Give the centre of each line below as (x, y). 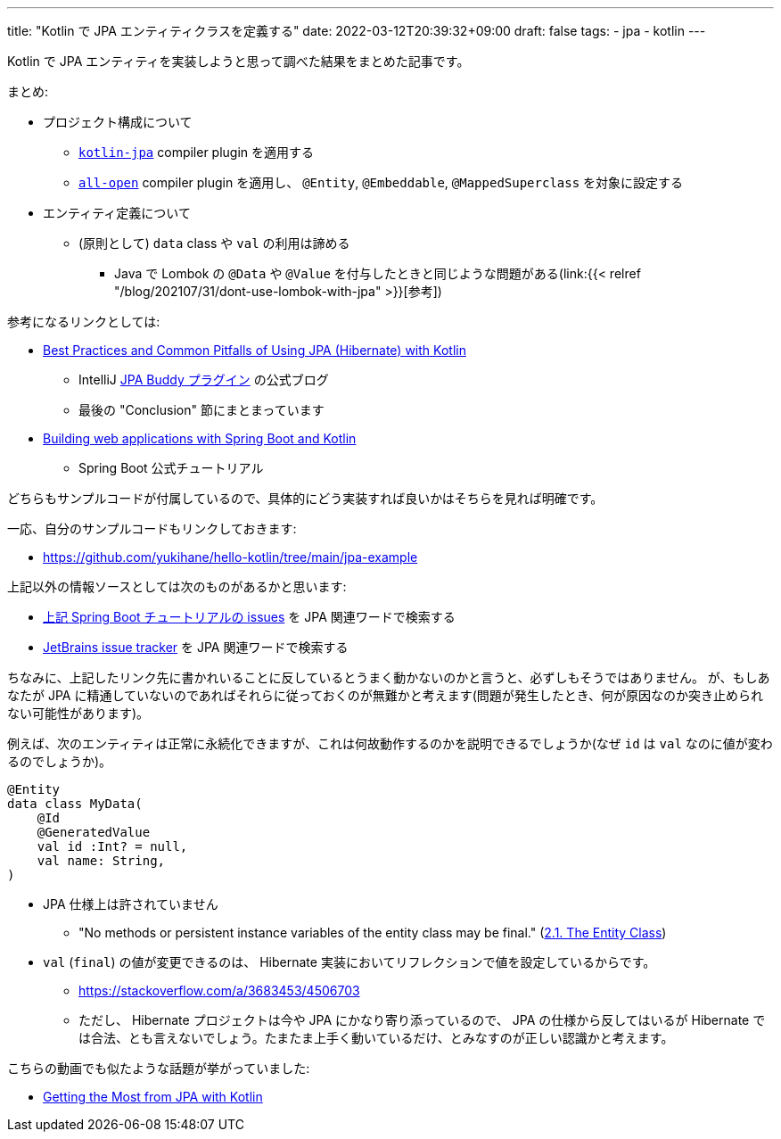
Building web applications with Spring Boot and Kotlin (200, 438)
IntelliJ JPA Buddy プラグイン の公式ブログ (204, 380)
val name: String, (101, 861)
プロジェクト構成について (118, 122)
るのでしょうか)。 (60, 761)
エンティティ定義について (117, 213)
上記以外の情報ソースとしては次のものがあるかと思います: (177, 586)
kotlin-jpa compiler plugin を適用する (197, 152)
